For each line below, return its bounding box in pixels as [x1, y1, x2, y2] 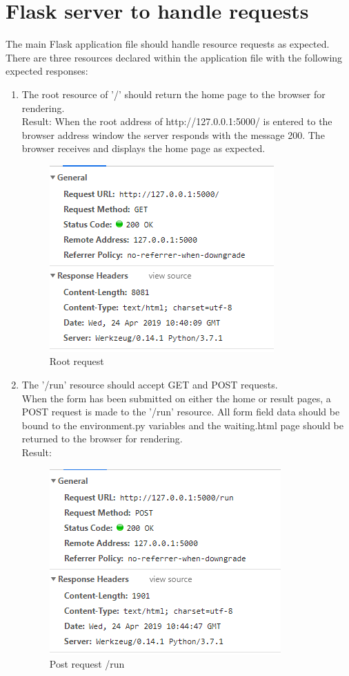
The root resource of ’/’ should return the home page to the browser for [21, 86, 326, 101]
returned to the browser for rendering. [21, 431, 183, 446]
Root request [49, 354, 104, 368]
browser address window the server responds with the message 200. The [21, 127, 325, 142]
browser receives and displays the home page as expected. [21, 141, 266, 156]
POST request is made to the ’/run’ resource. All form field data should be [21, 404, 340, 419]
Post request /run [49, 657, 125, 671]
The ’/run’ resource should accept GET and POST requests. [21, 377, 278, 392]
